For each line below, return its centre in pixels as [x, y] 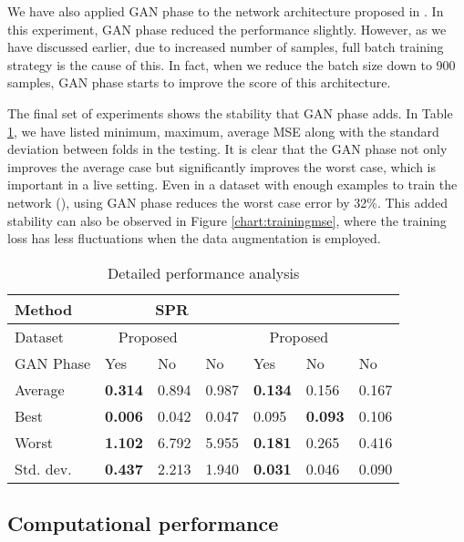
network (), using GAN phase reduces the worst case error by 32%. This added [227, 202]
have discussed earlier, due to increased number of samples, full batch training [226, 47]
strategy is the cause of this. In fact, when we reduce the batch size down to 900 [232, 64]
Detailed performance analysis [203, 272]
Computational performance [143, 523]
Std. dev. [43, 468]
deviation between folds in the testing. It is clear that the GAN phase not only [227, 149]
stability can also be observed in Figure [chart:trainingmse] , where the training [227, 220]
